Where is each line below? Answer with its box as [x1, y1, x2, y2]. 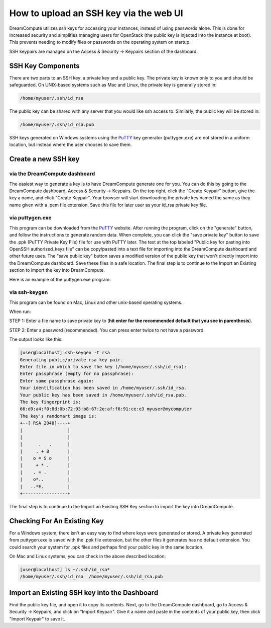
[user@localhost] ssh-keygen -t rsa [20, 350, 110, 356]
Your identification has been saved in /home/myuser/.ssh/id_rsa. [20, 385, 187, 391]
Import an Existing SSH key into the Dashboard [9, 588, 159, 597]
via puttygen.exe [9, 214, 52, 221]
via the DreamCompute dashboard [9, 170, 95, 177]
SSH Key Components [9, 61, 80, 70]
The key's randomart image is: [20, 413, 97, 419]
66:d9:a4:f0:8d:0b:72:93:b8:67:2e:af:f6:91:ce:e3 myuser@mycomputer [20, 406, 192, 412]
